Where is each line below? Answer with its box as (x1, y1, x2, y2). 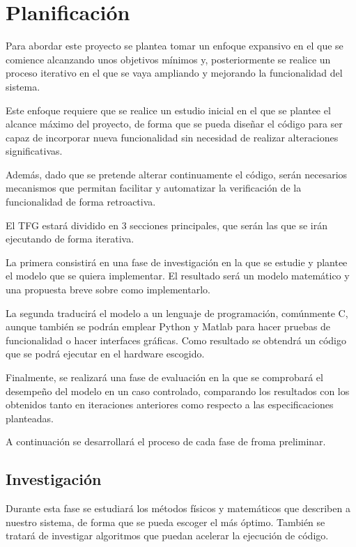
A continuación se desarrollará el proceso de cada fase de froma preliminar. (6, 434, 326, 449)
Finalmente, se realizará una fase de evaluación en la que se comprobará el (6, 370, 323, 384)
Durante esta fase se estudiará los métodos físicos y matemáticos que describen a (6, 501, 350, 516)
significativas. (6, 144, 63, 158)
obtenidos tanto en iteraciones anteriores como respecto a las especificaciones (6, 397, 334, 412)
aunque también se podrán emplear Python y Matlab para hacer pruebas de (6, 319, 331, 334)
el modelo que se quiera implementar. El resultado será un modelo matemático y (6, 268, 350, 283)
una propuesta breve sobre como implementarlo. (6, 282, 210, 297)
